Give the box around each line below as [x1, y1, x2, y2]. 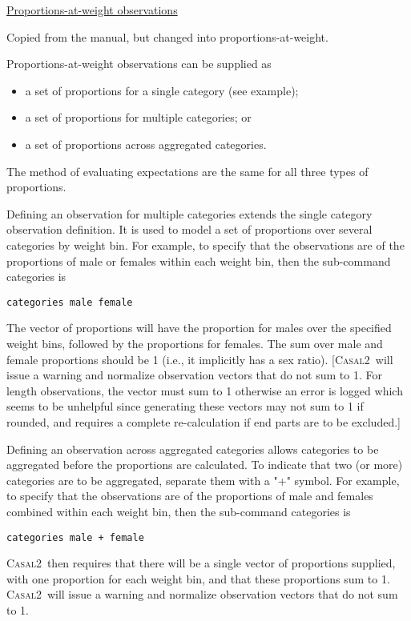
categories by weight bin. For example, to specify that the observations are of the [6, 236, 405, 253]
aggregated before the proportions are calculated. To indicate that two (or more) [6, 456, 403, 473]
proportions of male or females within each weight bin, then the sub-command [6, 252, 391, 269]
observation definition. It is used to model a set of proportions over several [6, 221, 373, 238]
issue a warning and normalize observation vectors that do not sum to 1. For [6, 367, 382, 383]
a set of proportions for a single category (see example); [25, 82, 299, 98]
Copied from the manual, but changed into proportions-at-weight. [6, 28, 328, 45]
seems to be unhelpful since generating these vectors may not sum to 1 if [6, 398, 364, 415]
